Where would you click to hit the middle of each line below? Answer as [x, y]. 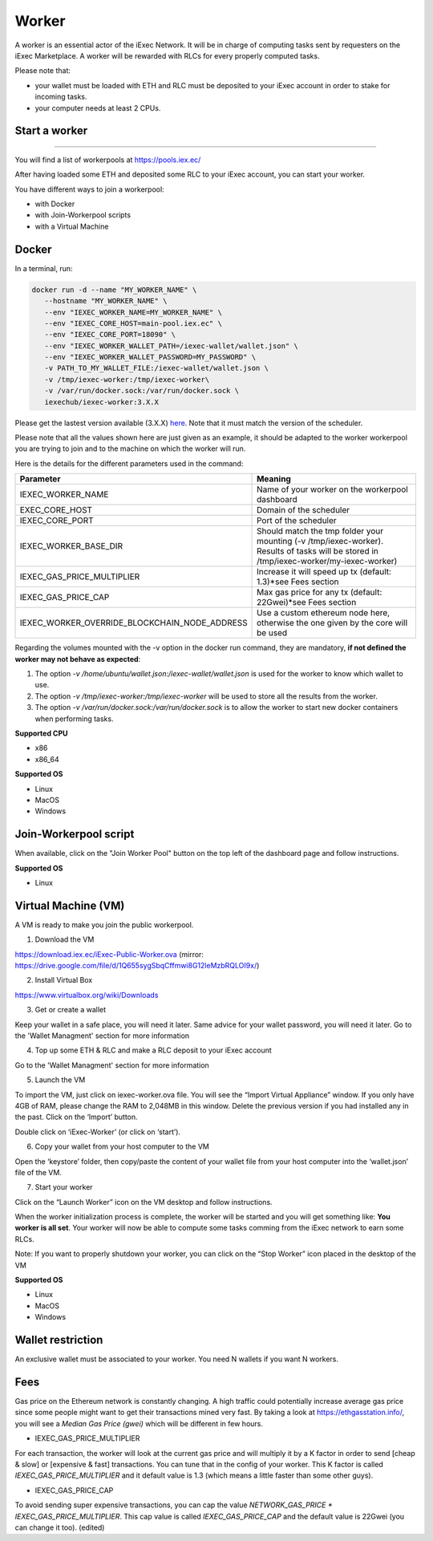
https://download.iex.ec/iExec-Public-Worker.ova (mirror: [109, 954]
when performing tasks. [74, 719]
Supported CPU [41, 733]
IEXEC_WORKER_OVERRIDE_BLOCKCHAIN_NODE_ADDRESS [134, 623]
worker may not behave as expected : [78, 659]
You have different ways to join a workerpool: [89, 189]
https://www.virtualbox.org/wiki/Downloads [87, 995]
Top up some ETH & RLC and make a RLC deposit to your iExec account [153, 1050]
